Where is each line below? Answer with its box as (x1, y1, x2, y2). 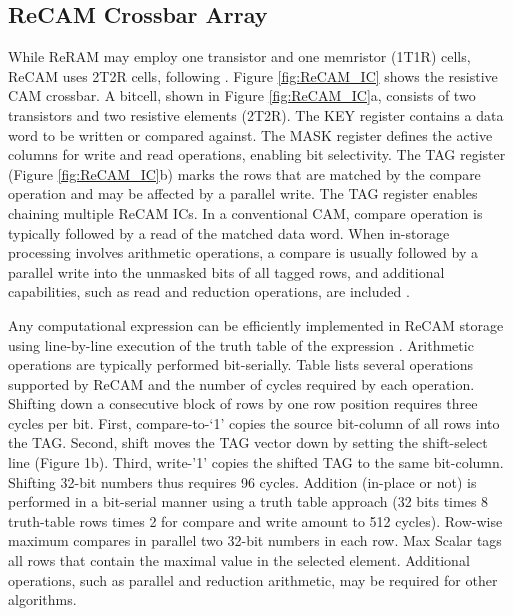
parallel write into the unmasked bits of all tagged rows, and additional (8, 261, 445, 282)
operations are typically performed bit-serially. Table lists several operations (8, 354, 474, 375)
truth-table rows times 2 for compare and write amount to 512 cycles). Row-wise (8, 510, 503, 531)
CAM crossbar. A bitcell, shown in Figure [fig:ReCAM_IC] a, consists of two (8, 85, 476, 106)
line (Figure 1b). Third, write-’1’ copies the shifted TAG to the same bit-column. (8, 452, 504, 473)
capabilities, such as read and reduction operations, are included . (8, 281, 410, 302)
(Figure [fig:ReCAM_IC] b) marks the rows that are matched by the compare (8, 163, 481, 184)
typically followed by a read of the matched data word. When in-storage (8, 222, 450, 243)
